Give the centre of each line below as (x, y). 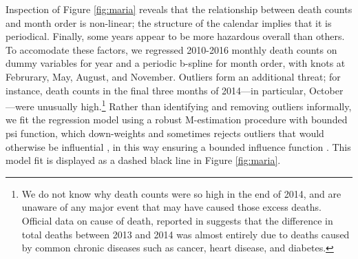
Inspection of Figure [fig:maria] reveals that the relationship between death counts (179, 9)
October (326, 90)
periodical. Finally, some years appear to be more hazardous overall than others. (175, 36)
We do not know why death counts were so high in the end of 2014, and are (181, 193)
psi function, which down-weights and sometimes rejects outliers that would (165, 133)
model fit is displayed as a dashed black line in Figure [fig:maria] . (143, 160)
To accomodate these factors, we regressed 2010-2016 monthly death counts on (171, 49)
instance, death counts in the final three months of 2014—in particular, (156, 90)
